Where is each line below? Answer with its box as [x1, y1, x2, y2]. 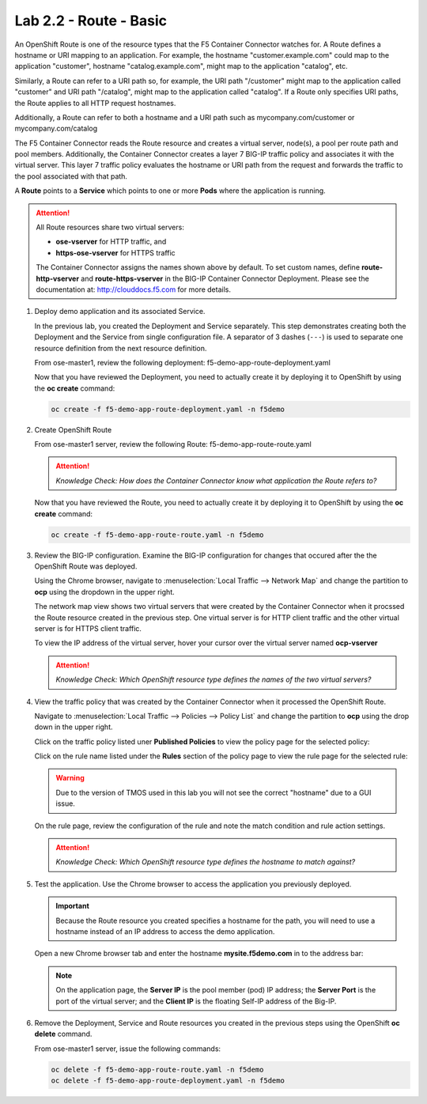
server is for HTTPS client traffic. [34, 623, 142, 633]
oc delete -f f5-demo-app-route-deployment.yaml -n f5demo [51, 1076, 285, 1085]
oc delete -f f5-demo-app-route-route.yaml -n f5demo [51, 1064, 264, 1074]
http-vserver [36, 274, 79, 283]
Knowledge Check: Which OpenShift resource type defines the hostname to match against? [55, 857, 356, 867]
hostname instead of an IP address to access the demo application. [55, 926, 275, 936]
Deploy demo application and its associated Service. [34, 307, 206, 316]
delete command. [34, 1029, 93, 1039]
